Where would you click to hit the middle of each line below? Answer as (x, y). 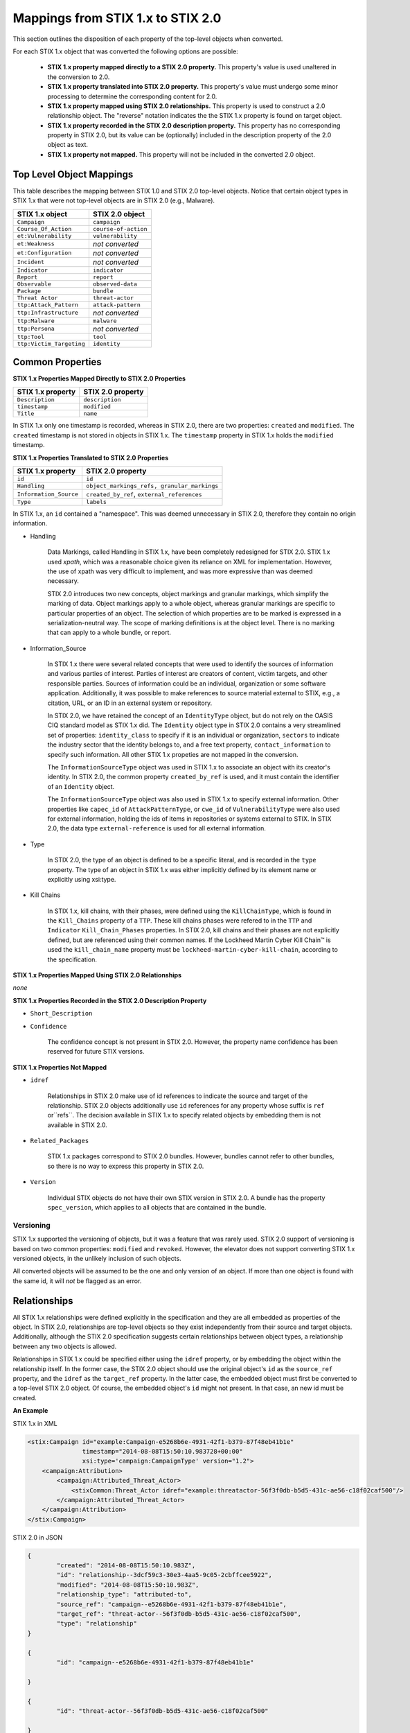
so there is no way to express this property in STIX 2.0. (126, 1166)
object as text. (68, 145)
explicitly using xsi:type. (82, 879)
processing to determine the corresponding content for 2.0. (132, 96)
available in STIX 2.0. (77, 1125)
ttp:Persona (36, 329)
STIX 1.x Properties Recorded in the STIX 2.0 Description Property (110, 1000)
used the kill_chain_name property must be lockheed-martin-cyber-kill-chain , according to (193, 950)
